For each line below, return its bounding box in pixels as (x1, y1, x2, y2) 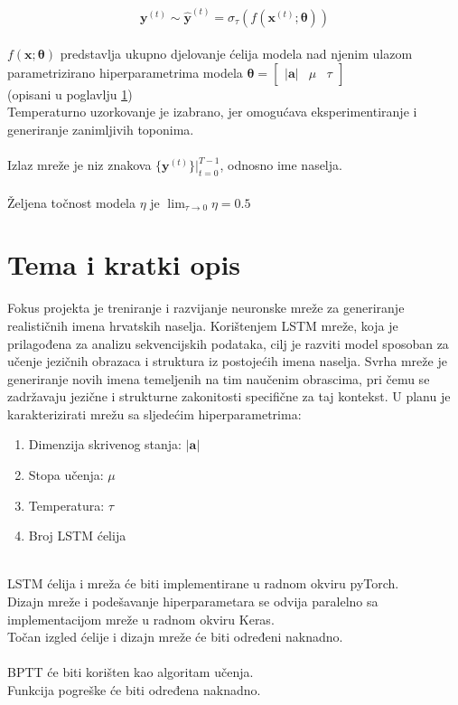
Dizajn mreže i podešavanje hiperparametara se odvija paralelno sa (7, 592, 379, 611)
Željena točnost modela (7, 193, 136, 211)
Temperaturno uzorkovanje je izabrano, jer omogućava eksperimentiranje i (7, 102, 417, 121)
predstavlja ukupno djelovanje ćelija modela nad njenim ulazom (60, 44, 413, 63)
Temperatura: (28, 495, 105, 514)
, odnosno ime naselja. (220, 155, 342, 174)
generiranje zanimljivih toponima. (7, 120, 194, 139)
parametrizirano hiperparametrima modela (7, 62, 243, 81)
